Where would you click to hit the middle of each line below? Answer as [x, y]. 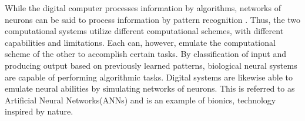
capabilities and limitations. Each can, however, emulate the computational [140, 42]
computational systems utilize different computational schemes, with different [144, 31]
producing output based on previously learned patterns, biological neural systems [151, 65]
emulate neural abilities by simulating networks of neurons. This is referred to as [150, 88]
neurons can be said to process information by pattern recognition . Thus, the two [153, 19]
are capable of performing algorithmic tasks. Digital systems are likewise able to [149, 77]
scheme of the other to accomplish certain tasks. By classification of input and [146, 54]
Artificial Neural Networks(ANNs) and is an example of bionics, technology [140, 100]
